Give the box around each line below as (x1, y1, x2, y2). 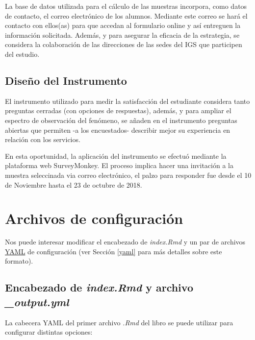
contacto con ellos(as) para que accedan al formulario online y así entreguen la (5, 20, 241, 30)
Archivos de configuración (5, 208, 183, 228)
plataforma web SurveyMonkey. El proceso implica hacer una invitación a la (5, 160, 233, 170)
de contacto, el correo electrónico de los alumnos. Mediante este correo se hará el (5, 10, 248, 21)
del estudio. (5, 49, 40, 59)
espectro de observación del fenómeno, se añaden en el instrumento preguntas (5, 115, 237, 125)
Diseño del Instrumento (5, 73, 127, 88)
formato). (5, 256, 33, 266)
